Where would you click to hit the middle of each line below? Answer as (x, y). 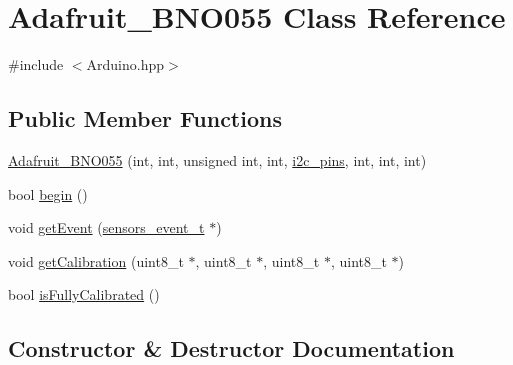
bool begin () (48, 193)
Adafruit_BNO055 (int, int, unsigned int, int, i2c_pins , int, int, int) (217, 159)
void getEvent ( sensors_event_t (106, 227)
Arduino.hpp (125, 64)
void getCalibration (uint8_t (96, 260)
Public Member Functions (145, 118)
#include (36, 64)
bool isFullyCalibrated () (84, 294)
